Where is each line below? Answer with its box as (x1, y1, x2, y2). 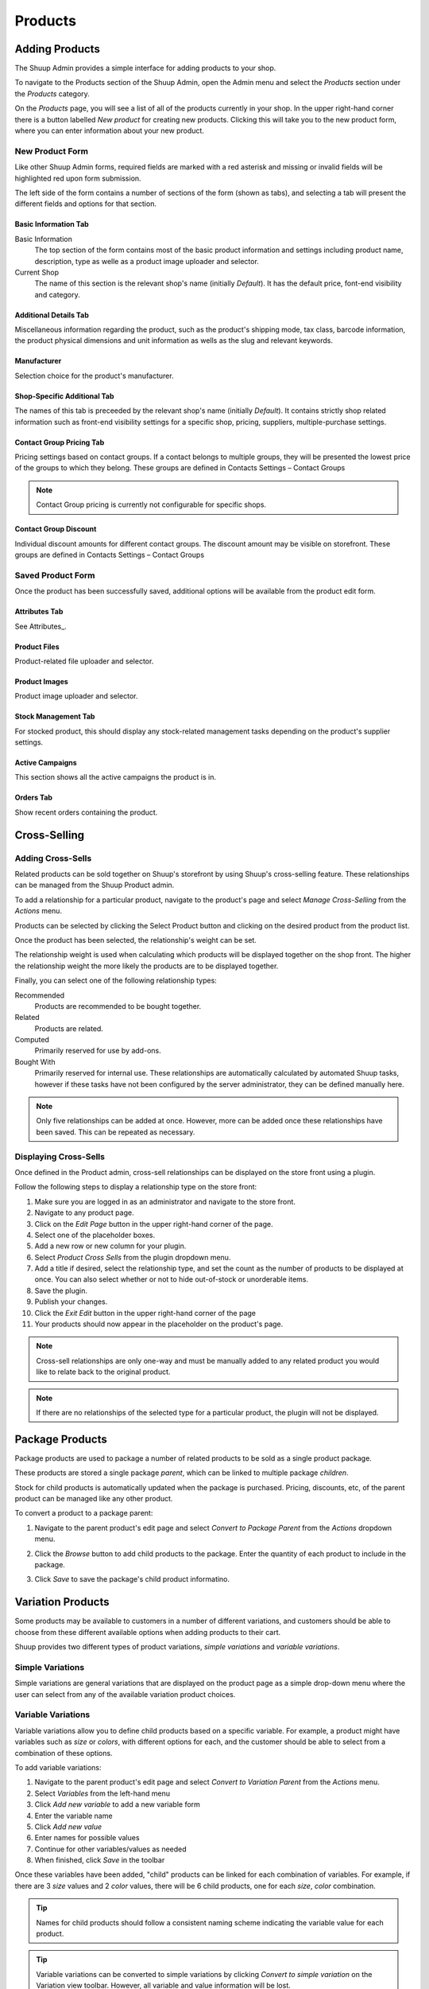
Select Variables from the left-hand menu (34, 1789, 171, 1798)
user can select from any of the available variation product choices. (14, 1689, 236, 1699)
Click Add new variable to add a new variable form (34, 1800, 200, 1809)
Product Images (14, 676, 69, 686)
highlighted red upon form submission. (14, 173, 142, 183)
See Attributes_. (14, 621, 67, 631)
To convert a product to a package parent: (14, 1508, 153, 1518)
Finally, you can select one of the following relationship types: (14, 975, 218, 986)
